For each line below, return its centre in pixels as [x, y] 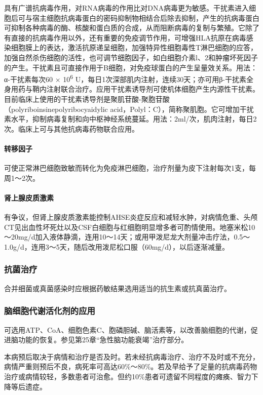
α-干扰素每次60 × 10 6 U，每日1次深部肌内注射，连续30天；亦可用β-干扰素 [125, 78]
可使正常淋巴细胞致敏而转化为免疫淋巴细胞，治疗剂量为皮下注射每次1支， [126, 168]
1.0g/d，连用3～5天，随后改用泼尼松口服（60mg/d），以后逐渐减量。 [117, 246]
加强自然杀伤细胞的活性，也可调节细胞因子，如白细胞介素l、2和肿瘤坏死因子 [131, 57]
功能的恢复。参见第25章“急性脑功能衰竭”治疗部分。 [103, 340]
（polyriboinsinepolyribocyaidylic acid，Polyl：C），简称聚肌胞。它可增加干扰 [129, 109]
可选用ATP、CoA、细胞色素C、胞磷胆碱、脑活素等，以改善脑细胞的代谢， [127, 329]
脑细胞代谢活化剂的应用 [50, 311]
